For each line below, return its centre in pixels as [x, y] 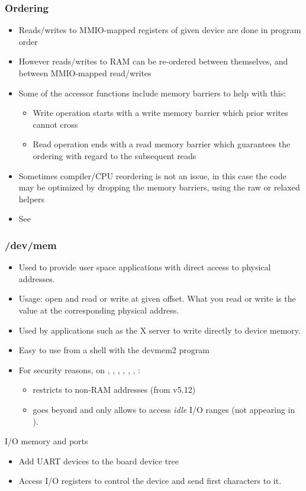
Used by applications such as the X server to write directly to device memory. [160, 330]
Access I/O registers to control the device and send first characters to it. [150, 481]
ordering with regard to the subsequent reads [115, 155]
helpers [32, 198]
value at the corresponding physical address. [99, 310]
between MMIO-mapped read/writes [85, 73]
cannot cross [55, 124]
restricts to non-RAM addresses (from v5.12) [114, 390]
